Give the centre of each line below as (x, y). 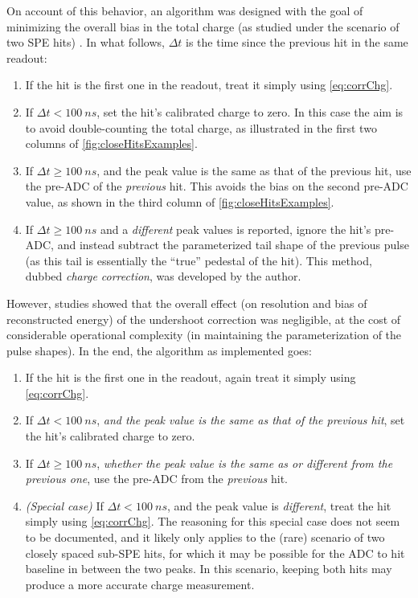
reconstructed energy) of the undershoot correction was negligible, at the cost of (204, 319)
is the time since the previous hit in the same (297, 42)
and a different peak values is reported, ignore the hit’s (236, 229)
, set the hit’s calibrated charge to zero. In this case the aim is (250, 111)
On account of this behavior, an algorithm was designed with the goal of (185, 10)
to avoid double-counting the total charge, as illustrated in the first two (201, 127)
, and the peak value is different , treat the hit (279, 505)
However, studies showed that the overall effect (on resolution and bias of (187, 303)
